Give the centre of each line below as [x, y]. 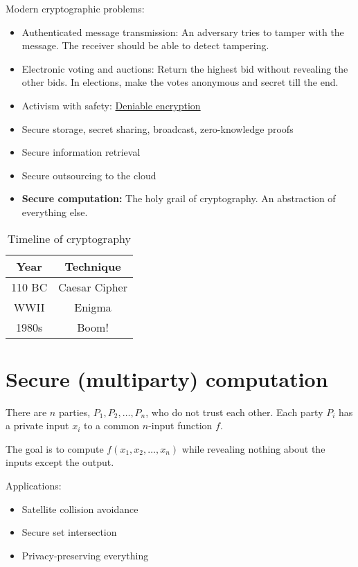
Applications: [34, 486]
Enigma [93, 307]
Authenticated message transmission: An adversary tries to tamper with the [183, 31]
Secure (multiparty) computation [167, 378]
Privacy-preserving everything [85, 555]
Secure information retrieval [81, 152]
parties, [74, 412]
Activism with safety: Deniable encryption [111, 105]
